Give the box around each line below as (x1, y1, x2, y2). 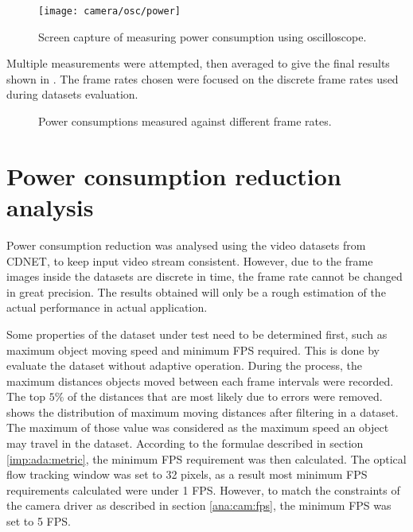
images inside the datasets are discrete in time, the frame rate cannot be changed (6, 268, 403, 285)
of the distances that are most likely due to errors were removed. (68, 388, 383, 405)
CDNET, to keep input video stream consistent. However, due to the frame (6, 252, 373, 269)
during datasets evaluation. (6, 86, 138, 103)
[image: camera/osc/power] (38, 6, 181, 17)
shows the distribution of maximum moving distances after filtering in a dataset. (6, 403, 399, 420)
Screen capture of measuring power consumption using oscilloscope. (38, 28, 367, 45)
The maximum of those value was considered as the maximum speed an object (6, 419, 389, 436)
